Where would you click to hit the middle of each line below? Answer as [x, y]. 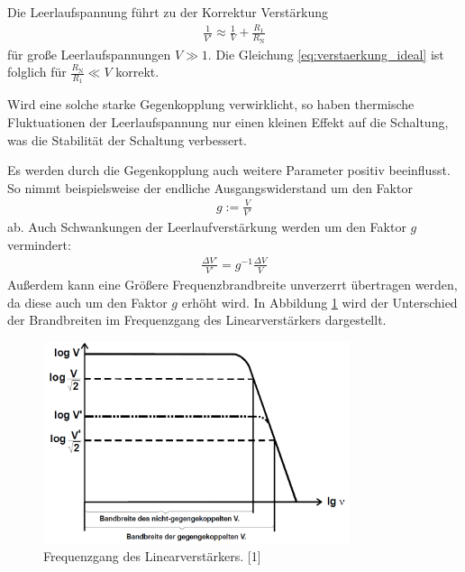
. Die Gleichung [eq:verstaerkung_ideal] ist [326, 54]
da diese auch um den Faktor [87, 302]
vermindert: [39, 244]
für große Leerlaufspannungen [89, 54]
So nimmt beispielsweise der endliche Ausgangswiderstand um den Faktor [210, 187]
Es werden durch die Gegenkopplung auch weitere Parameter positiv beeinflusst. [229, 170]
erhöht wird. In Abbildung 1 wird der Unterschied [319, 302]
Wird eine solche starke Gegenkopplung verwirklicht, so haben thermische [211, 104]
